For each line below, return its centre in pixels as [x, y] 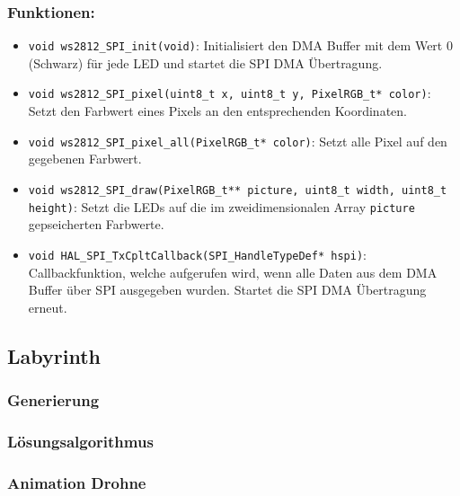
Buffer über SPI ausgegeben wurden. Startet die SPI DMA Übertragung [227, 290]
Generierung [53, 400]
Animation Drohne [77, 482]
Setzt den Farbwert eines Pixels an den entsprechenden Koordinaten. [217, 111]
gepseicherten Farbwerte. [96, 224]
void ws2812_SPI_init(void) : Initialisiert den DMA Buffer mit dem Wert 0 [240, 45]
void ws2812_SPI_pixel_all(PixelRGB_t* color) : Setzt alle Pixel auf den [238, 141]
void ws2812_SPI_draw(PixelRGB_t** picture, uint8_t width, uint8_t [238, 190]
